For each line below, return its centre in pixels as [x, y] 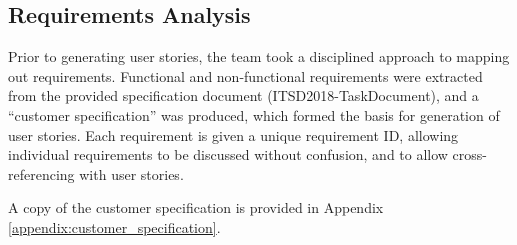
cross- [470, 154]
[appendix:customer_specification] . [114, 226]
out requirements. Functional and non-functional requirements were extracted [245, 75]
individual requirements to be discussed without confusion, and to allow [228, 154]
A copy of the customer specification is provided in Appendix [196, 207]
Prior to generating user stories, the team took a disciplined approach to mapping [259, 56]
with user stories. [131, 173]
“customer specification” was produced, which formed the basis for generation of [254, 114]
